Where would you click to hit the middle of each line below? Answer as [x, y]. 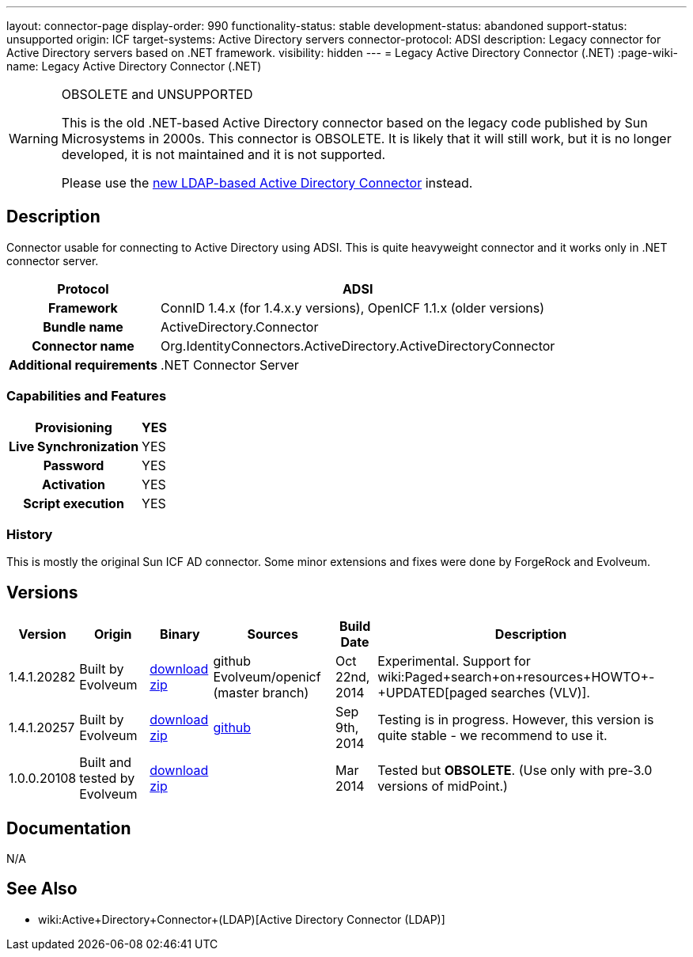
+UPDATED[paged [432, 693]
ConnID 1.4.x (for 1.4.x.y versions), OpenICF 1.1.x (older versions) [352, 308]
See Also [42, 889]
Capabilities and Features [87, 396]
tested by [107, 779]
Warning [34, 139]
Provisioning [74, 427]
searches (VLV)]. [540, 693]
